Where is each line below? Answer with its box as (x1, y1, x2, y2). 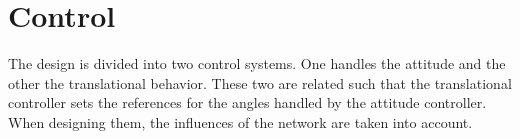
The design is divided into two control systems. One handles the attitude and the (8, 53, 506, 74)
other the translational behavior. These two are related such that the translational (8, 72, 512, 93)
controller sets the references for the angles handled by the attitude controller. (8, 92, 487, 113)
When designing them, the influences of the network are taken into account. (8, 111, 473, 132)
